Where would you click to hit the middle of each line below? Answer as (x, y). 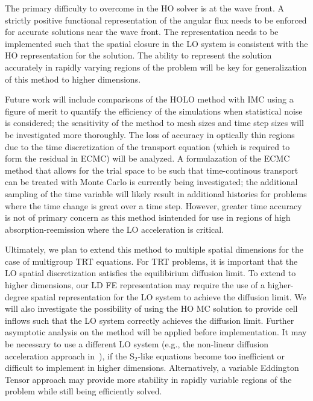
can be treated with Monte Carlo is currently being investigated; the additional (151, 182)
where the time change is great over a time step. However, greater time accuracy (153, 205)
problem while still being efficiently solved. (84, 391)
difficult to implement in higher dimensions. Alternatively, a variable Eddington (152, 368)
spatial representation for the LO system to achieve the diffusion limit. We (169, 296)
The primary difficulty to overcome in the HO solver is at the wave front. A (145, 8)
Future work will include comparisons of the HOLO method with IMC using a (149, 99)
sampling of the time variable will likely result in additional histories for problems (156, 193)
